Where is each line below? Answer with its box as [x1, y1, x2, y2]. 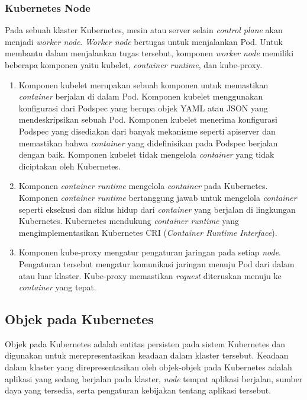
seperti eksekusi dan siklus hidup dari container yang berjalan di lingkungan [18, 203, 296, 215]
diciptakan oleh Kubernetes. [18, 159, 121, 172]
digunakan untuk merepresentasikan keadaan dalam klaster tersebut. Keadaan [5, 349, 289, 361]
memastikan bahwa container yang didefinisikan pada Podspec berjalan [18, 136, 278, 149]
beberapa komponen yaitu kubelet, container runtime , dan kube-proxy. [5, 59, 263, 71]
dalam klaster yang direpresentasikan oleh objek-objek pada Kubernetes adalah [5, 361, 292, 373]
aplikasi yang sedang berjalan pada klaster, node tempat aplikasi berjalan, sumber [5, 372, 303, 385]
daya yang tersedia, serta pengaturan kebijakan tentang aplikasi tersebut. [5, 384, 272, 396]
